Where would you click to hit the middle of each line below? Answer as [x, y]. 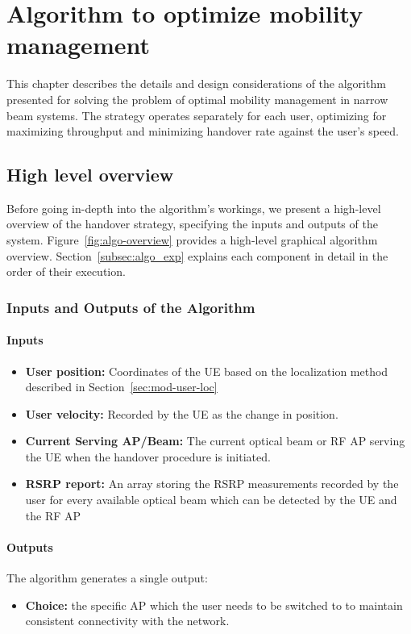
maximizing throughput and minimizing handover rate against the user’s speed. [203, 131]
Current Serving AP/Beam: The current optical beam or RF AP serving [215, 441]
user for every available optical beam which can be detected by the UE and [211, 500]
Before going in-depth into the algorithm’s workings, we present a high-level [194, 208]
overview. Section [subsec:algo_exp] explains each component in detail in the [197, 255]
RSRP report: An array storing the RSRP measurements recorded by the [212, 484]
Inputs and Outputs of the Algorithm [131, 307]
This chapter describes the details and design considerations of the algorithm [196, 83]
